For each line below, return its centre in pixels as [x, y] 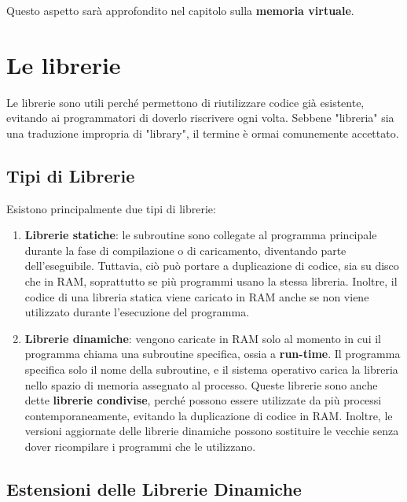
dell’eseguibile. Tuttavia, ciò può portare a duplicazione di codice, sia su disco [212, 266]
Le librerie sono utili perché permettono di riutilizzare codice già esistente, [185, 102]
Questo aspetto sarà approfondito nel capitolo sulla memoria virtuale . [180, 10]
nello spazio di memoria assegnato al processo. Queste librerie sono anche [201, 384]
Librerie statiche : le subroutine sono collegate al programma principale [201, 235]
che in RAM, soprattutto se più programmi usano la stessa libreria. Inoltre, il [211, 281]
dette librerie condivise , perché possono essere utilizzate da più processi [203, 400]
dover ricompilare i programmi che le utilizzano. [140, 447]
